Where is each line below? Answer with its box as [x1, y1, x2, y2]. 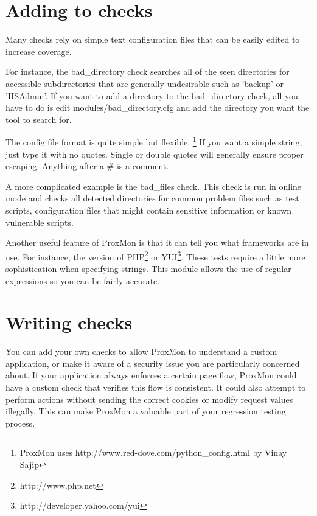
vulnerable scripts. [5, 215, 74, 228]
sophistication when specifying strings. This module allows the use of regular [5, 262, 291, 274]
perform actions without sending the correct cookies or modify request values [5, 392, 293, 405]
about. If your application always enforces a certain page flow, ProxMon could [5, 369, 297, 382]
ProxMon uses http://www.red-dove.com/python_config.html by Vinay [19, 446, 287, 459]
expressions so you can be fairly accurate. [5, 274, 160, 287]
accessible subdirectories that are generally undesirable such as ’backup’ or [5, 77, 284, 89]
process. [5, 416, 35, 429]
